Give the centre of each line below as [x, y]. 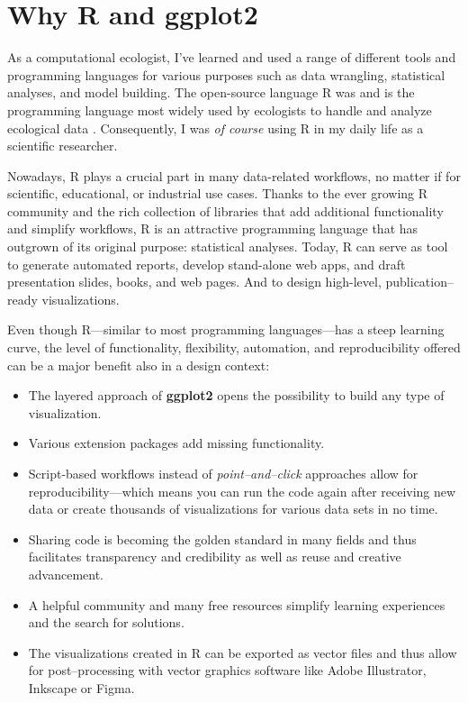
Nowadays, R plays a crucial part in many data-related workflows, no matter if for [234, 175]
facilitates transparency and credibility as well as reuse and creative [215, 557]
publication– [419, 282]
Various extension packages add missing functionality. [176, 443]
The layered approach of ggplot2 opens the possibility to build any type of [236, 395]
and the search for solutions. [106, 622]
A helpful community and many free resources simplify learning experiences [237, 604]
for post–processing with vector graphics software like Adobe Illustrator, [227, 670]
